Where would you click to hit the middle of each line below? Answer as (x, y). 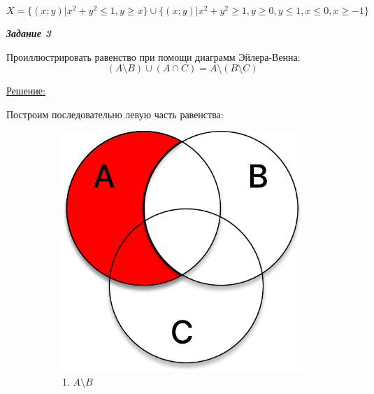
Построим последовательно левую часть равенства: (115, 114)
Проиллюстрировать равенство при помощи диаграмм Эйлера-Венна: (153, 56)
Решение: (26, 91)
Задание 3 (29, 33)
